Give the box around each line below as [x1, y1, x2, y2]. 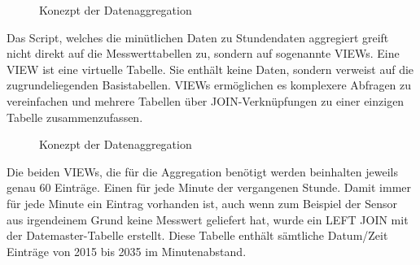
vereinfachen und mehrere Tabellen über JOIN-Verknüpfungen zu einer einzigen [7, 92, 405, 109]
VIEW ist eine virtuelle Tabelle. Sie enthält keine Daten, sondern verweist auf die [7, 60, 414, 77]
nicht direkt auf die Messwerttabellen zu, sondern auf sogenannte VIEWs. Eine [7, 45, 400, 62]
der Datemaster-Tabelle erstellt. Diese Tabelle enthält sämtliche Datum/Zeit [7, 227, 388, 244]
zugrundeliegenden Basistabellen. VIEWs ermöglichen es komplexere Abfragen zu [7, 76, 412, 93]
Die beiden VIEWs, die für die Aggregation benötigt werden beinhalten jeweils [7, 163, 398, 180]
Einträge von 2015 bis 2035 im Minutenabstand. [7, 242, 247, 259]
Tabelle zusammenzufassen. [7, 108, 143, 125]
